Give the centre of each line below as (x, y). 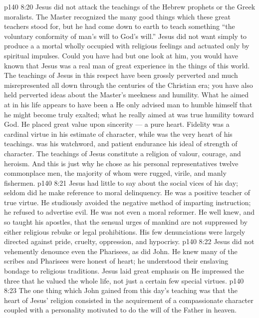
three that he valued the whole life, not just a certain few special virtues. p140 (124, 280)
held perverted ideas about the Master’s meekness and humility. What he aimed (127, 95)
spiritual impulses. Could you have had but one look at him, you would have (121, 55)
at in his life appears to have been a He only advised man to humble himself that (128, 104)
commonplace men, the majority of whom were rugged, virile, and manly (115, 173)
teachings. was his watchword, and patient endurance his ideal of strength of (121, 144)
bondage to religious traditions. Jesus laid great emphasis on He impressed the (124, 271)
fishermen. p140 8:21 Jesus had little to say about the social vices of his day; (121, 182)
